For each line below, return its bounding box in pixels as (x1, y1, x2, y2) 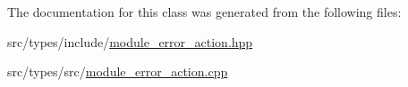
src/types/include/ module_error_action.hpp (7, 32, 253, 51)
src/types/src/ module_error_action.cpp (7, 62, 228, 81)
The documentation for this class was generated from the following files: (7, 3, 402, 20)
